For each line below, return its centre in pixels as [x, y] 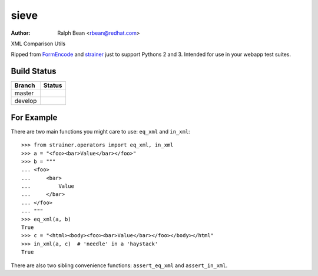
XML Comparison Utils [38, 44]
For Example [34, 117]
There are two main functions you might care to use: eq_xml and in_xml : [101, 131]
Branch [25, 85]
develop [26, 101]
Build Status [34, 72]
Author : [21, 33]
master [24, 93]
